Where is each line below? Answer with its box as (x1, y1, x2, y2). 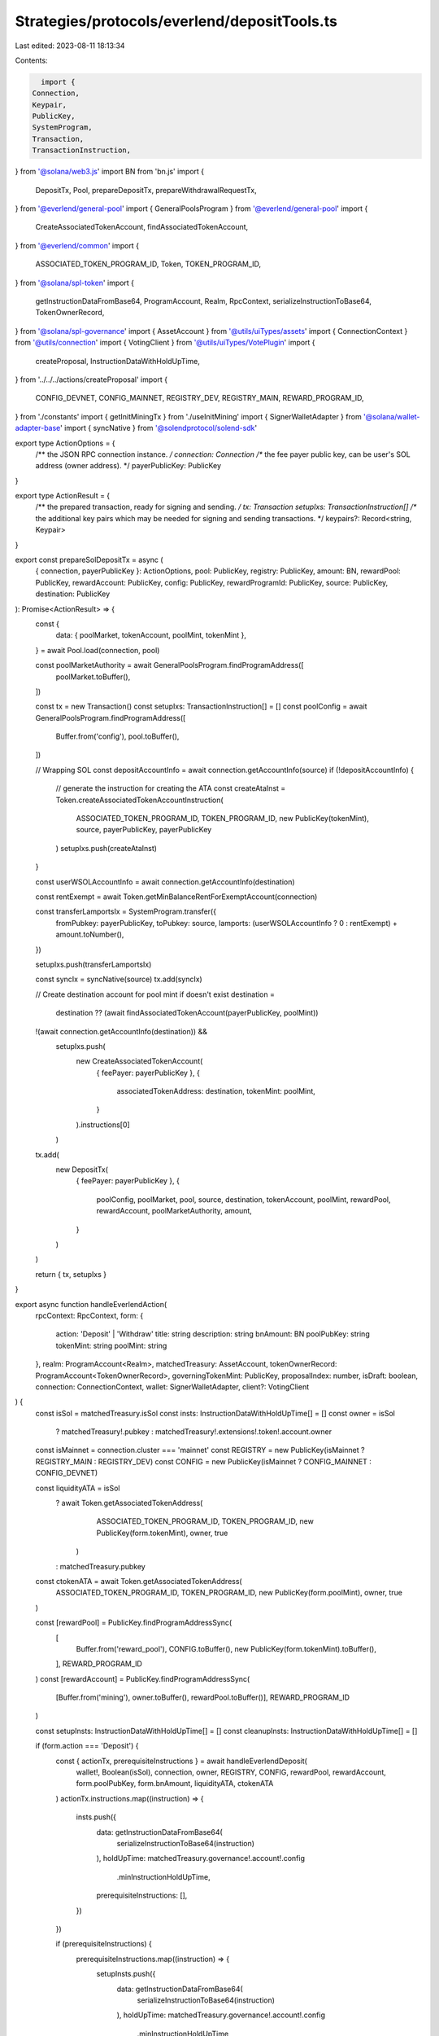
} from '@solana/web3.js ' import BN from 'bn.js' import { (15, 167, 205, 177)
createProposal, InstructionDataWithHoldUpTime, (35, 356, 201, 366)
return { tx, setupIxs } (35, 1269, 107, 1279)
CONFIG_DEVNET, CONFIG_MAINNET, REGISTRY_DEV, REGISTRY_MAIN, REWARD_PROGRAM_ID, (35, 393, 365, 403)
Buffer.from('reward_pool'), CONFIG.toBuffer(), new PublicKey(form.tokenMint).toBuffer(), (76, 1643, 377, 1653)
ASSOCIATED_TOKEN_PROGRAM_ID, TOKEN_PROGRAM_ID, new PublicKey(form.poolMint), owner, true (55, 1588, 402, 1598)
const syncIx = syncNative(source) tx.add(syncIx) (35, 974, 202, 985)
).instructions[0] (76, 1120, 130, 1130)
